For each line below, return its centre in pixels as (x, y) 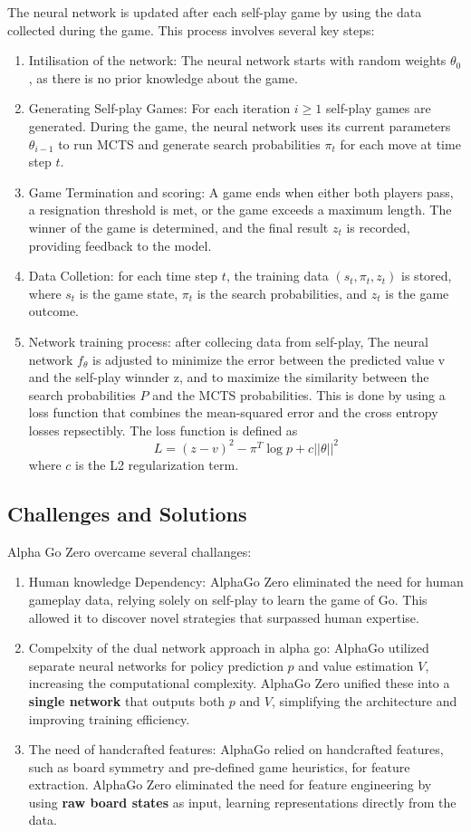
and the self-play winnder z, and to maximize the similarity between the (229, 377)
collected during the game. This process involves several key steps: (191, 29)
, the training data (277, 276)
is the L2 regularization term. (157, 464)
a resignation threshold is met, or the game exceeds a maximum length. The (240, 210)
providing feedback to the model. (120, 245)
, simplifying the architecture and (364, 700)
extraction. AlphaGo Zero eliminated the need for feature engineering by (230, 784)
